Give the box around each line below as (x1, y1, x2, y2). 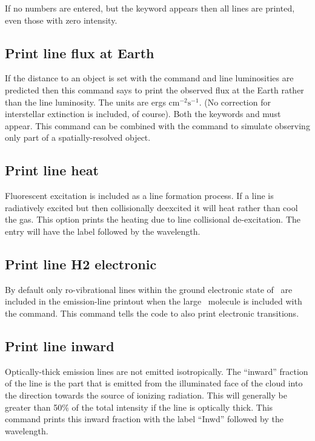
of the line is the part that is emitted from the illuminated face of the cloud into (5, 377, 303, 389)
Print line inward (5, 336, 114, 355)
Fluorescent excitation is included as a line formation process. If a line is (5, 189, 274, 202)
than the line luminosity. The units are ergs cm (5, 95, 180, 108)
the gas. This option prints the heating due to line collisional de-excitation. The (5, 213, 301, 226)
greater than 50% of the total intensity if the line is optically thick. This (5, 400, 273, 413)
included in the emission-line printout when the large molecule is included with (5, 295, 302, 308)
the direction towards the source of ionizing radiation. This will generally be (5, 388, 287, 401)
